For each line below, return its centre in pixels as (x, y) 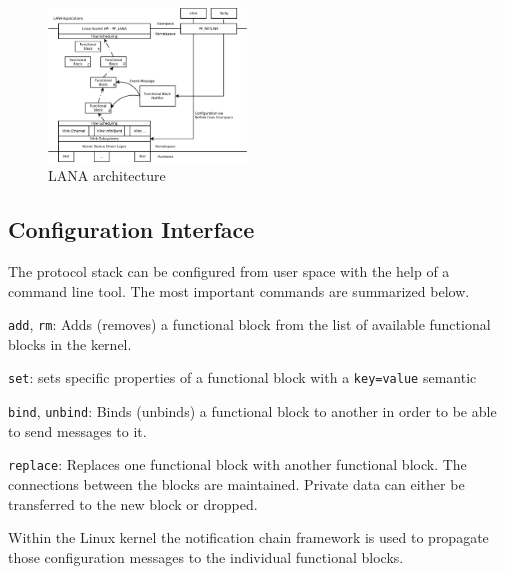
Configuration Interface (131, 229)
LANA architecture (107, 175)
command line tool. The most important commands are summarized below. (239, 290)
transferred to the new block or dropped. (133, 503)
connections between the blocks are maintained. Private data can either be (236, 483)
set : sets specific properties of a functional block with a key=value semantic (242, 377)
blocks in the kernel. (70, 343)
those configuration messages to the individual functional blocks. (206, 556)
